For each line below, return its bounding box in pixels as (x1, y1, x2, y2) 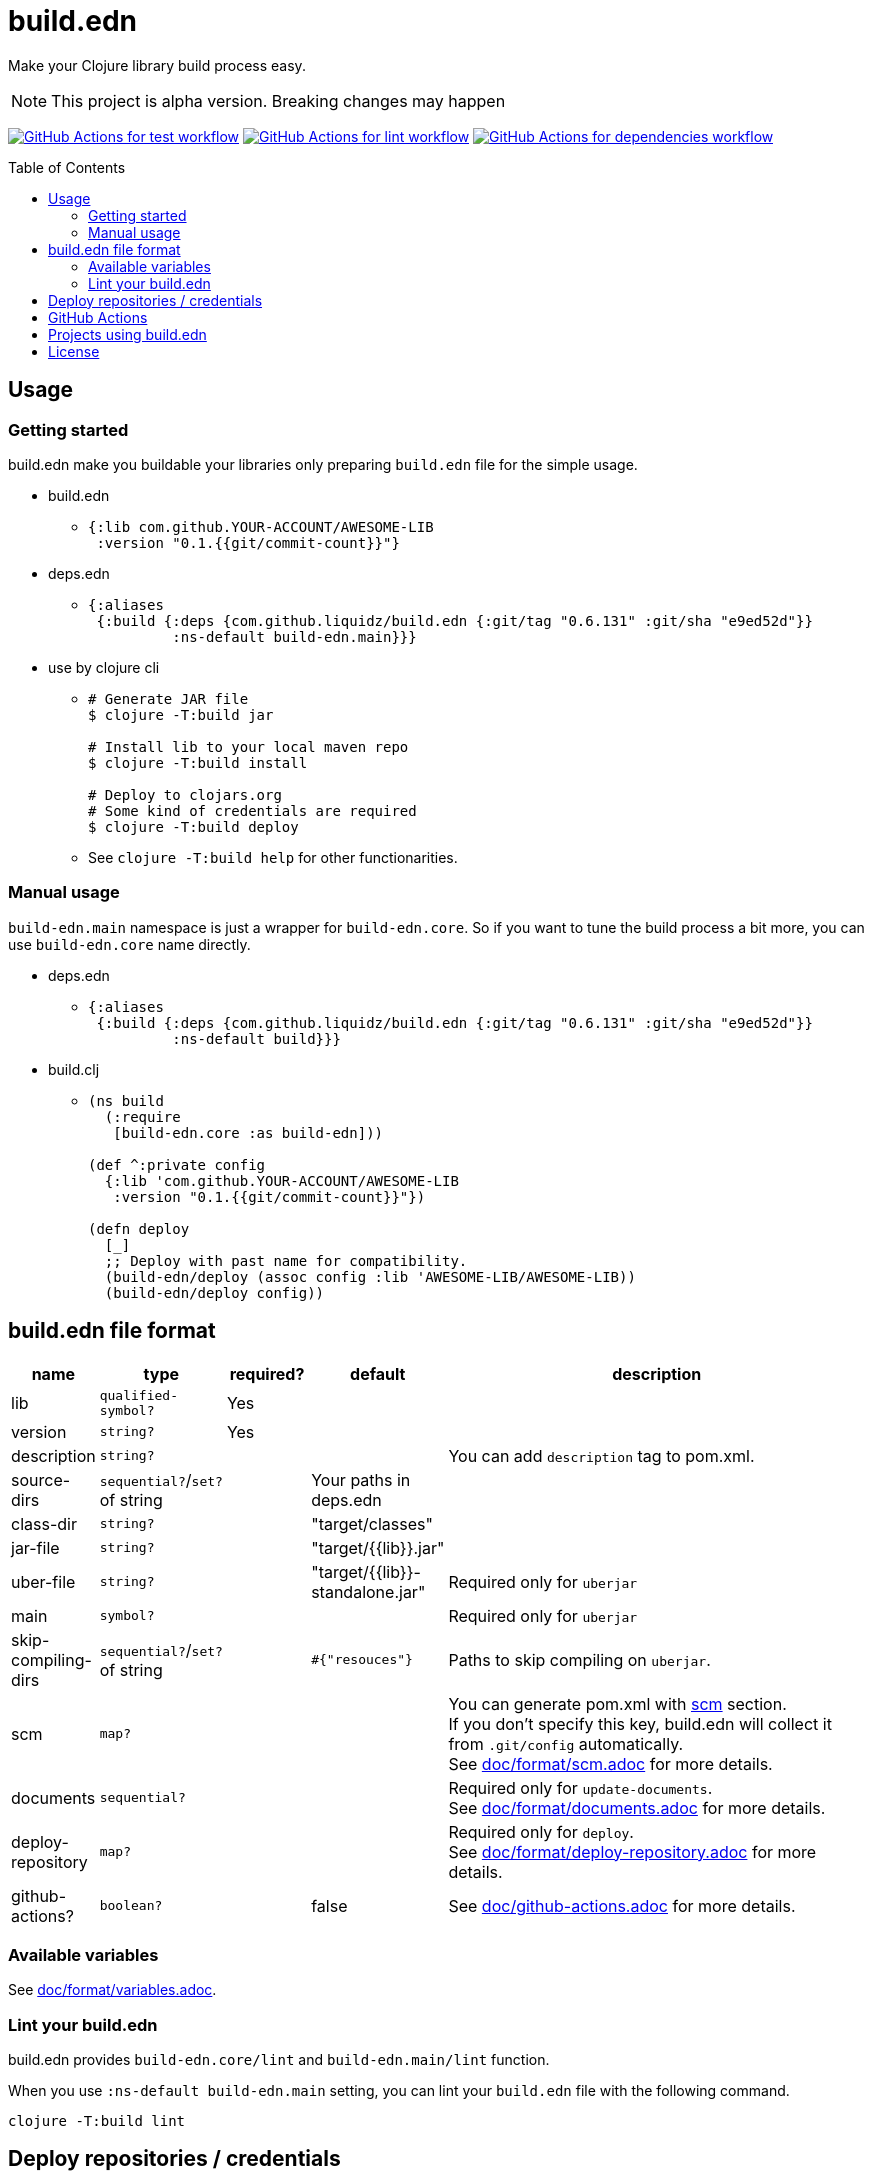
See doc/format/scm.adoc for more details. (448, 1753, 773, 1774)
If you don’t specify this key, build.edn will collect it (448, 1713, 832, 1734)
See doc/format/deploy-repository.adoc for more (448, 1841, 817, 1862)
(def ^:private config (88, 1156, 266, 1173)
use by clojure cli (48, 658, 160, 676)
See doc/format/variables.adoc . (8, 1981, 217, 1999)
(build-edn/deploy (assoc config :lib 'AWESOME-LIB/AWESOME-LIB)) (104, 1268, 636, 1285)
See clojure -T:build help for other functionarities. (88, 848, 458, 866)
